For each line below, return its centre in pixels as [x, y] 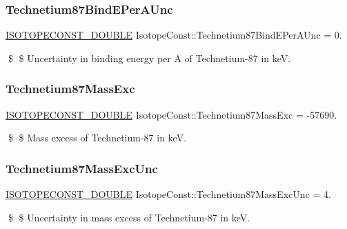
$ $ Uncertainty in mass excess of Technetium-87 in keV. [129, 217]
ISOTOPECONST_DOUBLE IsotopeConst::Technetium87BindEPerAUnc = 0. [174, 35]
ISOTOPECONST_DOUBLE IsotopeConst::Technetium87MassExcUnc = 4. [168, 194]
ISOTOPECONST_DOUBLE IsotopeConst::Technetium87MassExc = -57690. [171, 114]
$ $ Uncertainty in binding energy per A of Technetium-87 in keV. [149, 58]
